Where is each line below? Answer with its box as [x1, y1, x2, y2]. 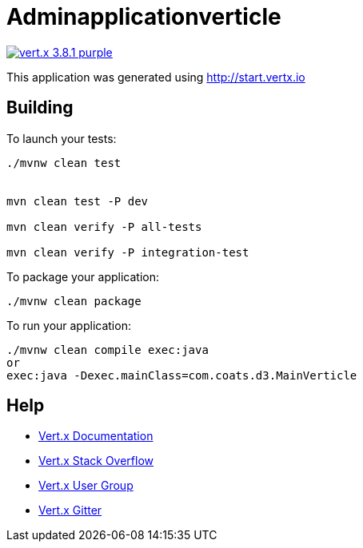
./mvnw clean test [6, 156, 122, 169]
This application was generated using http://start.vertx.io [6, 69, 305, 84]
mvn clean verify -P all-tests [6, 220, 202, 233]
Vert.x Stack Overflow [38, 454, 154, 468]
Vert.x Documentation [38, 429, 154, 443]
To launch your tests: [6, 131, 117, 145]
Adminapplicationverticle [6, 3, 281, 30]
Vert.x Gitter [38, 503, 102, 518]
